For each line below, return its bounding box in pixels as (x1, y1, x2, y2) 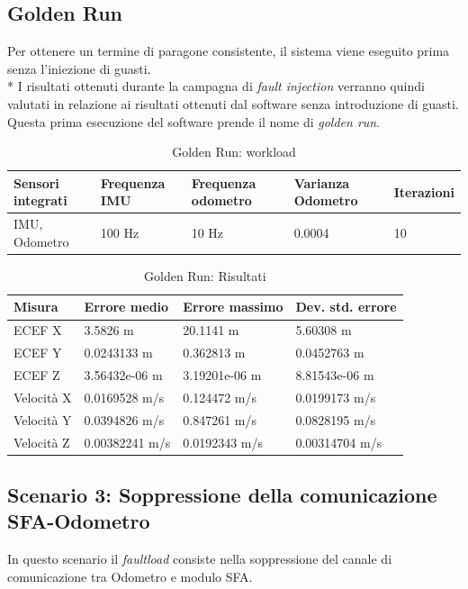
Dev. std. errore (295, 297, 397, 316)
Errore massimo (183, 297, 283, 316)
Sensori (13, 173, 59, 192)
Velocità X (13, 387, 72, 406)
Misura (13, 297, 58, 316)
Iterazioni (393, 182, 454, 201)
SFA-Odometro (7, 507, 150, 535)
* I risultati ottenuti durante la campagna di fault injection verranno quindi (7, 77, 425, 95)
